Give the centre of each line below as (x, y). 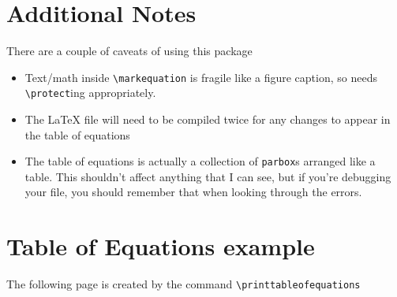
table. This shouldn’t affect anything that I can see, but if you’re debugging (208, 176)
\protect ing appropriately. (90, 93)
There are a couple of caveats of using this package (129, 51)
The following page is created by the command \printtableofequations (184, 284)
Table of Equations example (161, 246)
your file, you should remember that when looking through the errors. (193, 192)
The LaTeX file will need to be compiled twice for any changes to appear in (208, 119)
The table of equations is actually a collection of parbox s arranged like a (200, 161)
